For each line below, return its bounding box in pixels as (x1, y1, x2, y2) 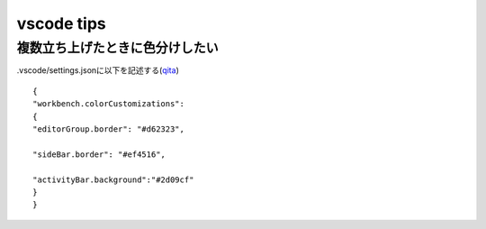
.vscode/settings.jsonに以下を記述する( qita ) (16, 65, 179, 76)
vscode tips (16, 14, 107, 33)
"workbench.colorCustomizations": (32, 99, 184, 109)
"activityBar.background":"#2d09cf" (32, 174, 194, 185)
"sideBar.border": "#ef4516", (32, 149, 166, 160)
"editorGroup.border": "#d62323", (32, 124, 184, 134)
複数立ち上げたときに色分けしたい (16, 40, 220, 56)
